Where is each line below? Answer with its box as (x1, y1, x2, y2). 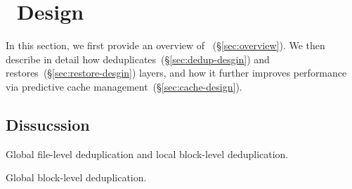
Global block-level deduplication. (6, 170, 147, 185)
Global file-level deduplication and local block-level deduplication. (6, 146, 289, 161)
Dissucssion (6, 113, 90, 135)
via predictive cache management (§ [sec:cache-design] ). (6, 79, 242, 93)
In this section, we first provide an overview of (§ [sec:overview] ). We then (6, 38, 325, 53)
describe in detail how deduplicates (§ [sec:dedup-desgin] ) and (6, 51, 270, 66)
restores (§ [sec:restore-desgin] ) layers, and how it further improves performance (6, 65, 347, 80)
